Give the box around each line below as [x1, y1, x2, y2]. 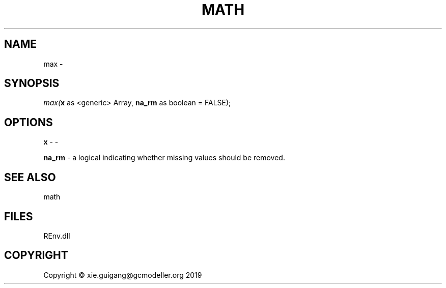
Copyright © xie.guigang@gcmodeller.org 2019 [43, 270, 202, 279]
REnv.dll [43, 231, 70, 240]
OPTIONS [4, 116, 53, 129]
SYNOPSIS [4, 77, 60, 90]
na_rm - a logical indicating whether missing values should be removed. [43, 153, 285, 162]
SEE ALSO [4, 170, 56, 184]
